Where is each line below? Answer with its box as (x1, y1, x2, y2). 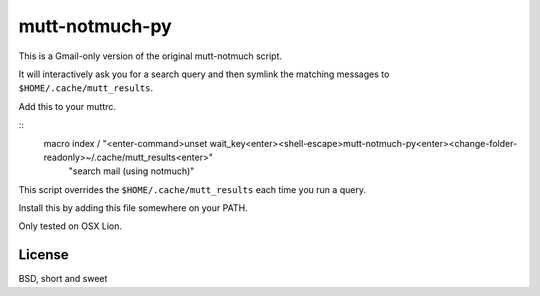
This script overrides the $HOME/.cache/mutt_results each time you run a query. (18, 183, 367, 195)
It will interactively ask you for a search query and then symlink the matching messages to (18, 68, 390, 80)
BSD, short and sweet (18, 273, 108, 285)
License (18, 246, 69, 264)
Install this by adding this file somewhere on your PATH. (18, 202, 249, 214)
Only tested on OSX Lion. (18, 220, 122, 232)
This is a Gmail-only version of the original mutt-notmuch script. (18, 50, 283, 62)
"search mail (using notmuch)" (68, 165, 195, 177)
